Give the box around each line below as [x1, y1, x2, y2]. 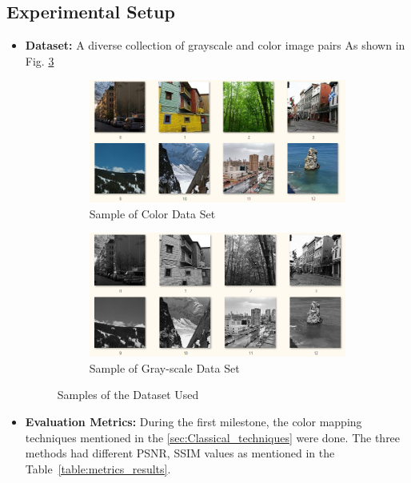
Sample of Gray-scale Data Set [89, 359, 240, 376]
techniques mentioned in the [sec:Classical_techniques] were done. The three [25, 429, 401, 445]
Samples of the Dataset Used [57, 386, 199, 403]
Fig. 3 [25, 52, 54, 69]
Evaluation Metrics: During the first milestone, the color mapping [25, 413, 362, 429]
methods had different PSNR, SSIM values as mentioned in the [25, 445, 335, 461]
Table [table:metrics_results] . [25, 460, 171, 477]
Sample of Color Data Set [89, 205, 216, 222]
